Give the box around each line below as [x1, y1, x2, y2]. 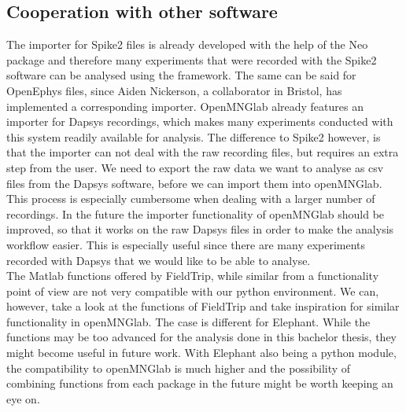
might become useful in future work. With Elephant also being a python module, [6, 344, 397, 361]
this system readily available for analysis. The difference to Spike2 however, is [6, 128, 381, 145]
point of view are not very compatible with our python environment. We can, [6, 282, 379, 299]
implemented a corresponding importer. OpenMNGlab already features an [6, 97, 364, 114]
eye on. [6, 390, 40, 406]
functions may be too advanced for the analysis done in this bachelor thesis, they [6, 329, 397, 345]
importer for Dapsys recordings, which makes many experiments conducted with [6, 113, 393, 130]
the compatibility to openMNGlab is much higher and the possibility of [6, 359, 351, 376]
